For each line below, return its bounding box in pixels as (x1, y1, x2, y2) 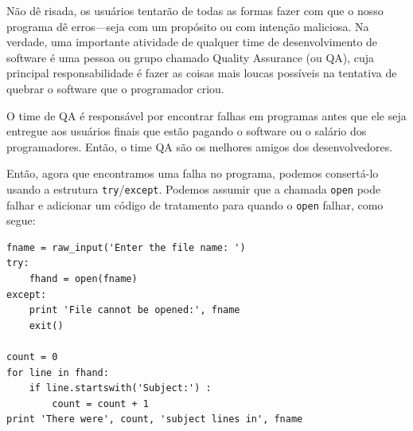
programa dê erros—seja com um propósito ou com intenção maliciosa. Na (6, 18, 369, 34)
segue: (6, 212, 36, 229)
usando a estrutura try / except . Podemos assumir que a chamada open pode (6, 180, 381, 197)
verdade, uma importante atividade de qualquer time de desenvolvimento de (6, 33, 378, 50)
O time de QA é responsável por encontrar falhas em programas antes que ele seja (6, 107, 407, 123)
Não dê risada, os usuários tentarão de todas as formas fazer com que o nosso (6, 2, 384, 18)
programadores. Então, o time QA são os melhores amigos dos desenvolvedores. (6, 138, 393, 155)
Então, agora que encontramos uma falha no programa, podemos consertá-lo (6, 165, 379, 182)
